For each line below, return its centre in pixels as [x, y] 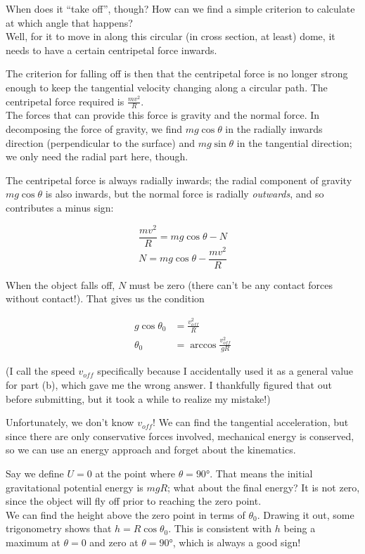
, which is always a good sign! [237, 542]
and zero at [114, 542]
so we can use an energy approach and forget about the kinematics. [151, 450]
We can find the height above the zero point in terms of [126, 514]
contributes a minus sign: [60, 207]
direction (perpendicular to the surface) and [100, 142]
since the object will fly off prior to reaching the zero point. [134, 501]
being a [300, 528]
